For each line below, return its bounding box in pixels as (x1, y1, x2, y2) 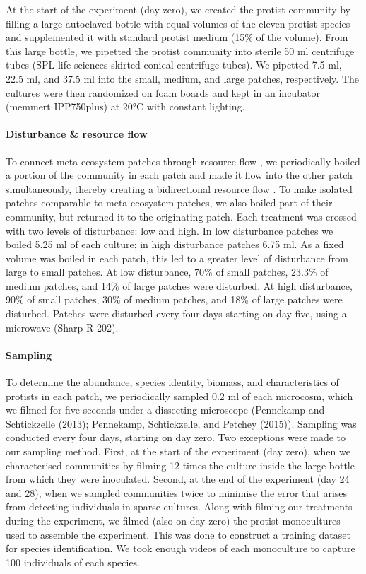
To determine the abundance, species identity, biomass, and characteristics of (6, 375, 339, 389)
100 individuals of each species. (6, 554, 141, 569)
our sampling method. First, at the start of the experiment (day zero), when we (6, 444, 350, 459)
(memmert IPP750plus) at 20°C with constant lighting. (6, 99, 245, 114)
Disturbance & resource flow (6, 127, 148, 141)
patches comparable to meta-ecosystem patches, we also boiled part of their (6, 195, 333, 210)
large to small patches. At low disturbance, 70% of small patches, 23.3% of (6, 264, 329, 279)
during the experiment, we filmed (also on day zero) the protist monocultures (6, 513, 341, 527)
